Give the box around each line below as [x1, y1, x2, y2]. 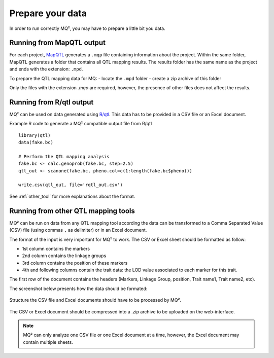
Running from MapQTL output [9, 39, 106, 47]
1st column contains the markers [22, 245, 90, 252]
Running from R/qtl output [9, 98, 94, 106]
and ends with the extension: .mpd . [9, 66, 83, 72]
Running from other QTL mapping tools [9, 206, 135, 215]
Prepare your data [9, 8, 87, 19]
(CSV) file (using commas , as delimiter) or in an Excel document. [9, 227, 147, 233]
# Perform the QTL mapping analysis [18, 154, 110, 159]
